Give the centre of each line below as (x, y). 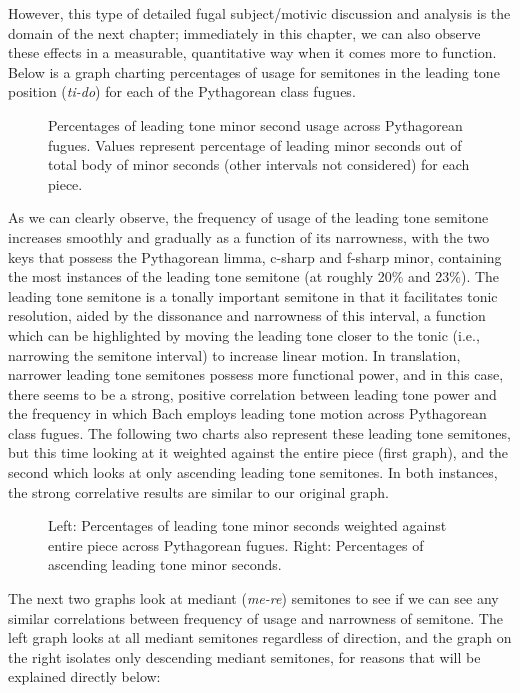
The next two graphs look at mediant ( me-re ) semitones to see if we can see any (253, 598)
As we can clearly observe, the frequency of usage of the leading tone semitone (248, 217)
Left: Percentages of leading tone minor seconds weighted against (247, 525)
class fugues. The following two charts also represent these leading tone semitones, (259, 432)
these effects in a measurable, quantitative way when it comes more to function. (252, 52)
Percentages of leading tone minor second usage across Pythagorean (255, 124)
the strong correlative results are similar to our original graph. (199, 491)
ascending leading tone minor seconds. (165, 564)
